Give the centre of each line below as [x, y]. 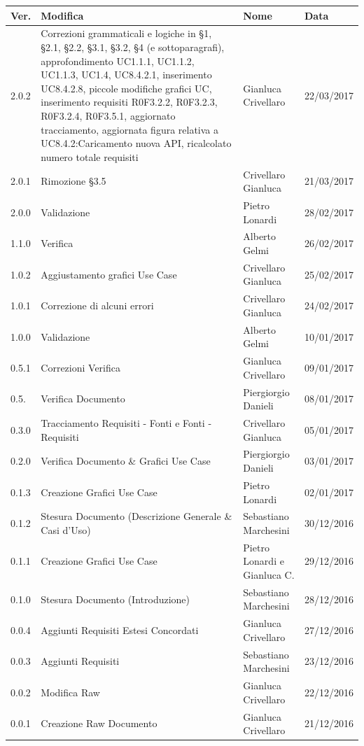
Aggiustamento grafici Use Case [109, 274]
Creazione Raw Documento [99, 723]
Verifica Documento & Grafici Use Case [126, 461]
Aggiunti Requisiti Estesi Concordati [120, 630]
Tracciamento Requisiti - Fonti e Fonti [123, 423]
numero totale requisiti [90, 156]
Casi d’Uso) [66, 529]
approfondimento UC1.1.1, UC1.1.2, [118, 61]
